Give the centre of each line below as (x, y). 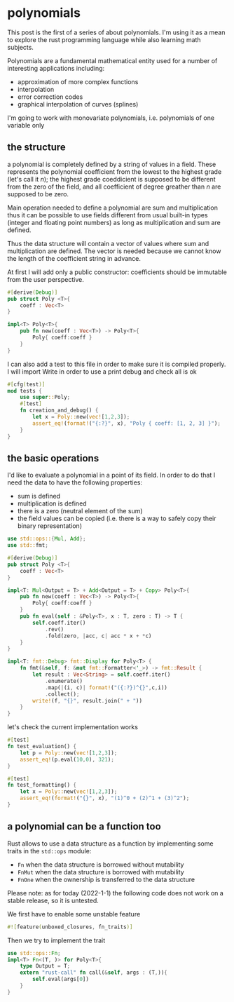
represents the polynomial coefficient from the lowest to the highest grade (115, 171)
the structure (37, 148)
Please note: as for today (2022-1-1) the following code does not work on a (116, 893)
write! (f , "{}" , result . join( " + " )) (87, 700)
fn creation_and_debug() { (59, 411)
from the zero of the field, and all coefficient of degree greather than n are (114, 187)
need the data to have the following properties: (75, 482)
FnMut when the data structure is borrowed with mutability (101, 872)
